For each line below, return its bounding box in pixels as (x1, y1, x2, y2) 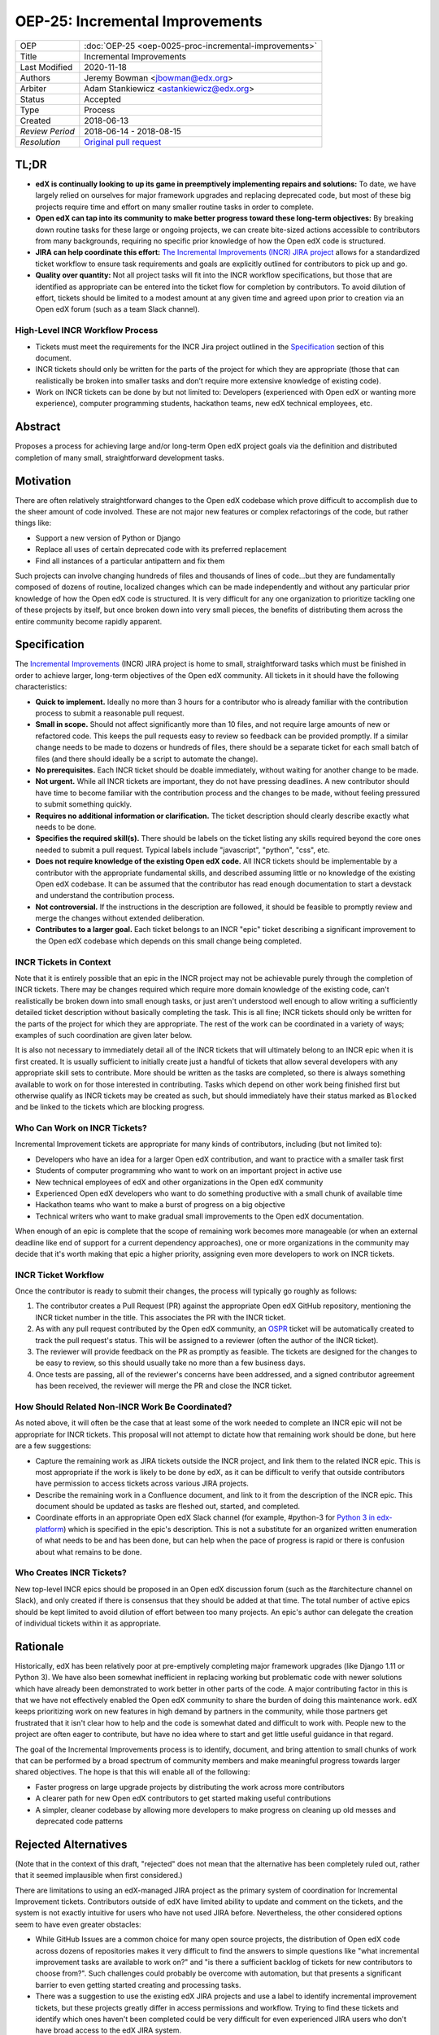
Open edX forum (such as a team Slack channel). (35, 304, 200, 314)
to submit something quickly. (35, 799, 133, 809)
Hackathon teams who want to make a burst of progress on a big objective (35, 1200, 285, 1210)
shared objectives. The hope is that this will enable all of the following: (15, 1767, 250, 1777)
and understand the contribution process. (35, 891, 175, 900)
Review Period (20, 125, 75, 137)
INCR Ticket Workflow (15, 1269, 105, 1280)
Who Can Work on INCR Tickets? (15, 1123, 148, 1134)
